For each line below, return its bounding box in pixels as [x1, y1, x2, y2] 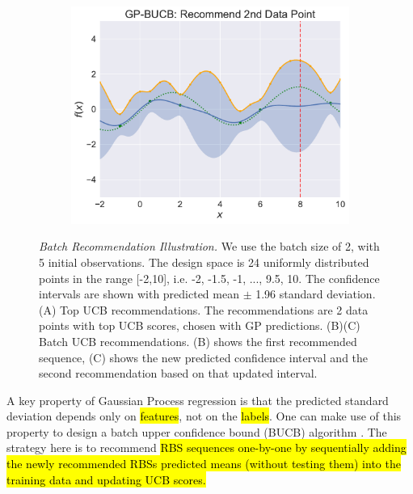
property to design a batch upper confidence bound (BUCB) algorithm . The [6, 423, 387, 440]
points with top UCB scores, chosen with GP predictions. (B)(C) [39, 317, 360, 334]
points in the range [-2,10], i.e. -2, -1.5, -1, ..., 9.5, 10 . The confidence [39, 269, 380, 286]
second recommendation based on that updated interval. [39, 365, 318, 382]
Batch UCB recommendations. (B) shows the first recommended [39, 332, 357, 349]
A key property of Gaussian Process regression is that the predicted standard [6, 391, 389, 408]
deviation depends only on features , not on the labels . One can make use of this [6, 407, 402, 424]
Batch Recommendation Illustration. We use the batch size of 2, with [39, 238, 380, 255]
